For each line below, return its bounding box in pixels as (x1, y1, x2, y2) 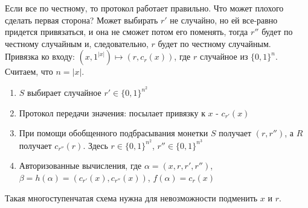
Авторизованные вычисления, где (19, 159, 142, 172)
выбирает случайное (27, 86, 101, 99)
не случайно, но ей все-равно (170, 13, 278, 26)
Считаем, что (5, 65, 53, 78)
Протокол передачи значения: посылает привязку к (19, 106, 205, 119)
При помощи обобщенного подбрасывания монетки (19, 127, 208, 139)
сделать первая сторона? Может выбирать (5, 13, 158, 26)
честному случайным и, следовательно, (5, 37, 149, 49)
